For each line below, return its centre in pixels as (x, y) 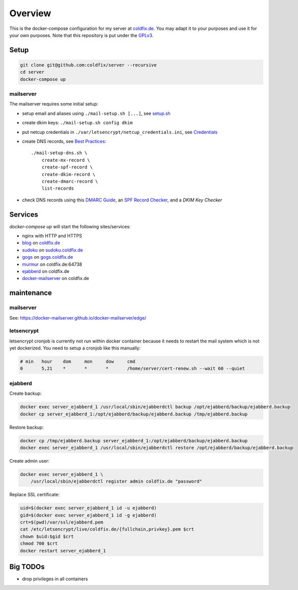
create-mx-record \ (66, 160)
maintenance (31, 293)
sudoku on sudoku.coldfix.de (53, 250)
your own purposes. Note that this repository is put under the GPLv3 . (81, 35)
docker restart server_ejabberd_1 (63, 551)
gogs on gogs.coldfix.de (47, 257)
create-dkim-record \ (69, 174)
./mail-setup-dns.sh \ (59, 153)
